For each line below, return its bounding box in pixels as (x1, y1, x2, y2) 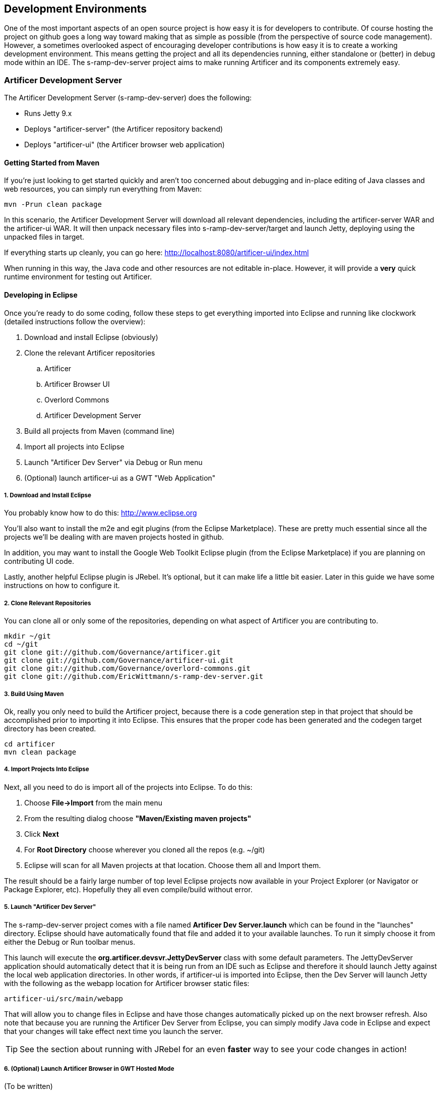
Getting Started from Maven (4, 158, 100, 167)
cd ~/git (4, 640, 38, 649)
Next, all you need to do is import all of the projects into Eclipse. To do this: (4, 782, 253, 791)
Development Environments (4, 3, 147, 15)
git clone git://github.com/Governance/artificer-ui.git (4, 656, 234, 665)
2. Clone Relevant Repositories (4, 599, 91, 607)
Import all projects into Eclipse (24, 442, 124, 451)
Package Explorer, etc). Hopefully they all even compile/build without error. (4, 885, 253, 894)
